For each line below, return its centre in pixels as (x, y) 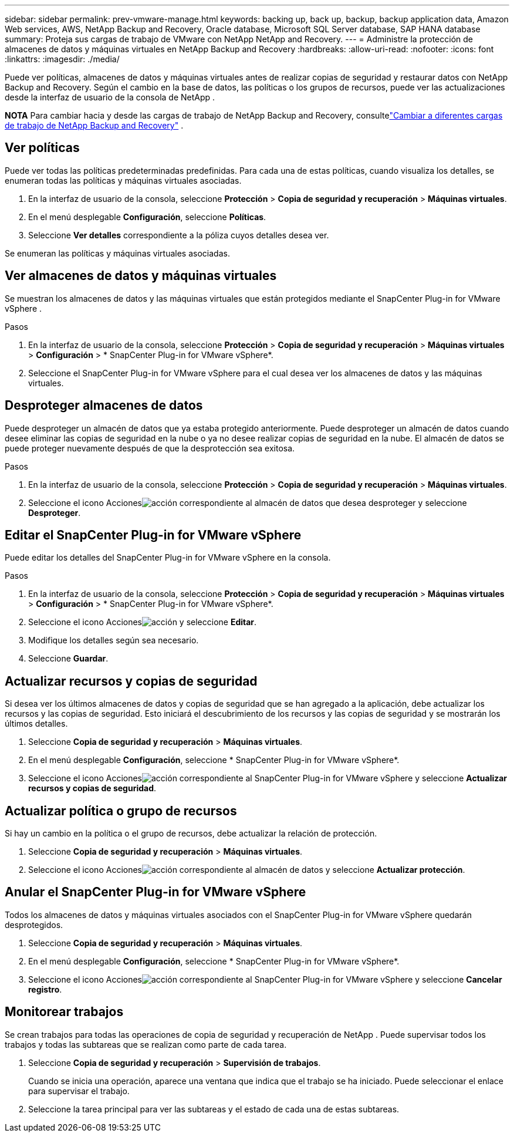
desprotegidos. (34, 925)
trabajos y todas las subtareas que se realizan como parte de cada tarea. (146, 1044)
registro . (45, 989)
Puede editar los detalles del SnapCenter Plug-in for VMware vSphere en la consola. (168, 558)
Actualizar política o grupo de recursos (121, 811)
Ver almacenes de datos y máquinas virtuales (141, 276)
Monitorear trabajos (64, 1012)
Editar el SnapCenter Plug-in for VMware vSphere (153, 535)
